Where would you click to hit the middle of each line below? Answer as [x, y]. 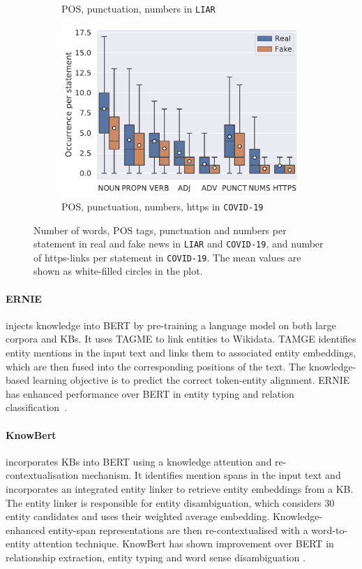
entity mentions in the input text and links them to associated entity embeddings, [181, 353]
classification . [37, 407]
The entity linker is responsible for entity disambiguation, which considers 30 [170, 502]
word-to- [330, 530]
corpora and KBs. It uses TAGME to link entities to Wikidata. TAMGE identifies [181, 339]
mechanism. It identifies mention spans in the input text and [211, 475]
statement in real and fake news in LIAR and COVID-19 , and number [179, 244]
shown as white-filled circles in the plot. [118, 271]
